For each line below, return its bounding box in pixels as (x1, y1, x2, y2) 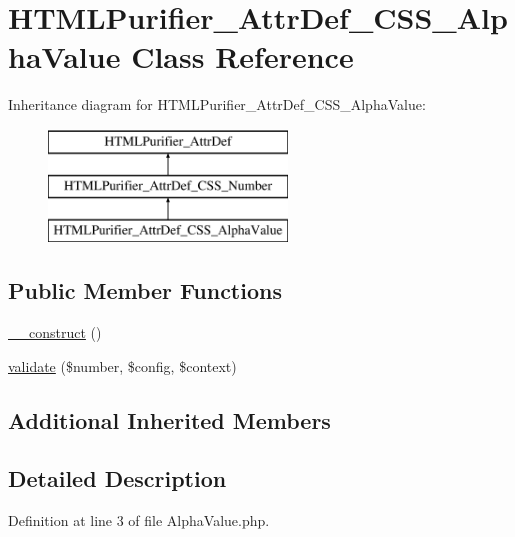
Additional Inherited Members (8, 404, 331, 435)
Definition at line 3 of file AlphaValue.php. (8, 510, 270, 531)
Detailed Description (8, 463, 227, 494)
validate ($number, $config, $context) (8, 355, 237, 376)
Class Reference (131, 36, 354, 77)
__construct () (8, 322, 102, 343)
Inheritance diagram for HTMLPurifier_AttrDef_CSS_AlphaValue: (8, 94, 426, 115)
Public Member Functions (8, 275, 282, 306)
